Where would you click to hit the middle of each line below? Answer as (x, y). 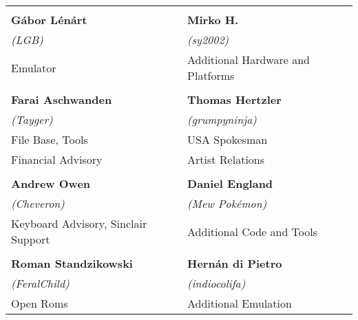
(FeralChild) (40, 283)
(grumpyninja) (222, 119)
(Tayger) (32, 119)
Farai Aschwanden (62, 99)
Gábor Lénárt (49, 20)
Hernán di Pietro (235, 263)
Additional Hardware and (249, 60)
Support (31, 239)
